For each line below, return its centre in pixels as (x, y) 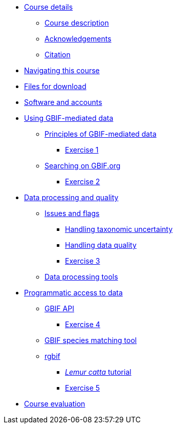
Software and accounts (63, 102)
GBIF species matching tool (91, 340)
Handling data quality (101, 245)
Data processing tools (81, 277)
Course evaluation (55, 404)
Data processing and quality (71, 197)
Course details (49, 7)
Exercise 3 (83, 261)
